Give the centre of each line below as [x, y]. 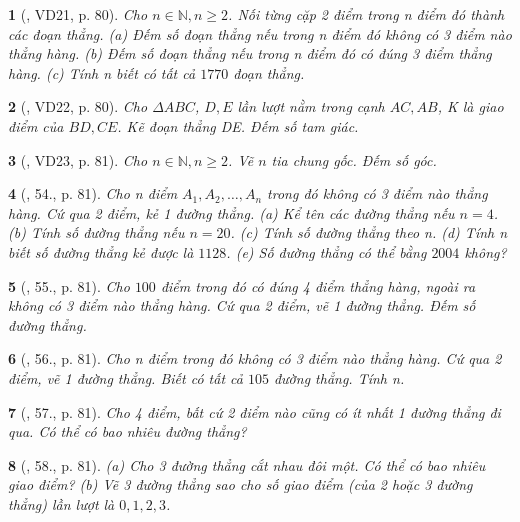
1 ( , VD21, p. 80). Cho [78, 14]
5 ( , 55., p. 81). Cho [69, 285]
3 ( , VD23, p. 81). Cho [78, 159]
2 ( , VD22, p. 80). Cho [78, 106]
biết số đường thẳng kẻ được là [101, 251]
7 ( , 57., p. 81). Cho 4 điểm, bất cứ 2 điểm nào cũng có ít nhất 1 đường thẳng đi [254, 411]
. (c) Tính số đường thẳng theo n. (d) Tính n [369, 232]
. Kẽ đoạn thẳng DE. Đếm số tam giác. [238, 125]
